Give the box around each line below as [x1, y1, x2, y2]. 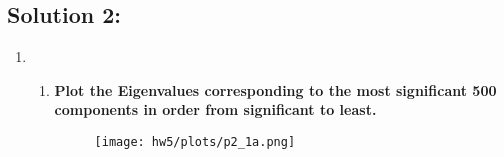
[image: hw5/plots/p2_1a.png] [94, 134, 296, 149]
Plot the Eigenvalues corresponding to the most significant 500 [54, 79, 497, 100]
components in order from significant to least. [54, 99, 377, 120]
